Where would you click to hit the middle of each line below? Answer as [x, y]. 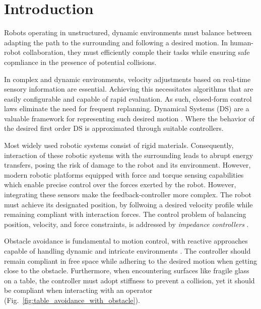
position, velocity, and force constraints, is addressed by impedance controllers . [126, 224]
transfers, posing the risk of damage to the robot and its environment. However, [127, 165]
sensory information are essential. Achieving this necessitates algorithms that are [129, 89]
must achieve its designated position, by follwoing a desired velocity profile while [128, 204]
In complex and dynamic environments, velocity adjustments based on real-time [127, 79]
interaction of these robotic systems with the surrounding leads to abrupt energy [129, 155]
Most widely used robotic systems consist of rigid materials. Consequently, [119, 145]
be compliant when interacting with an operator [78, 290]
